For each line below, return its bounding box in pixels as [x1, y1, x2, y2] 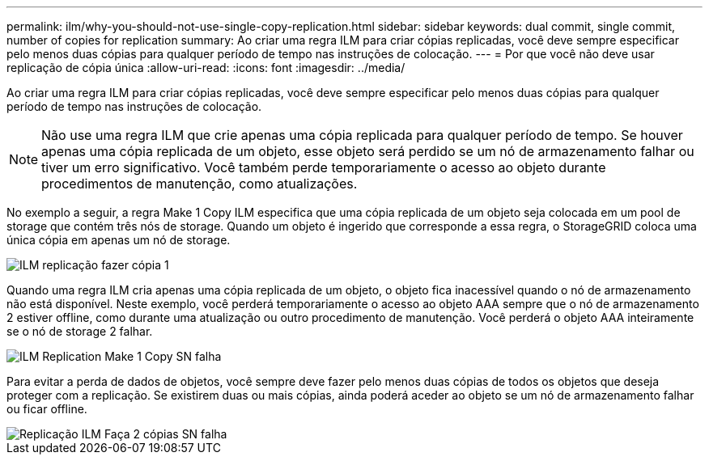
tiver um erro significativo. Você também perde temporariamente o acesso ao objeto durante [41, 159, 606, 176]
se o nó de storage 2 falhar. [6, 324, 153, 338]
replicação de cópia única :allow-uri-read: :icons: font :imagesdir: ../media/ [6, 61, 405, 74]
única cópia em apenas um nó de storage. [6, 233, 231, 247]
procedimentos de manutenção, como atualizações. [41, 176, 358, 192]
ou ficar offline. [6, 402, 87, 416]
